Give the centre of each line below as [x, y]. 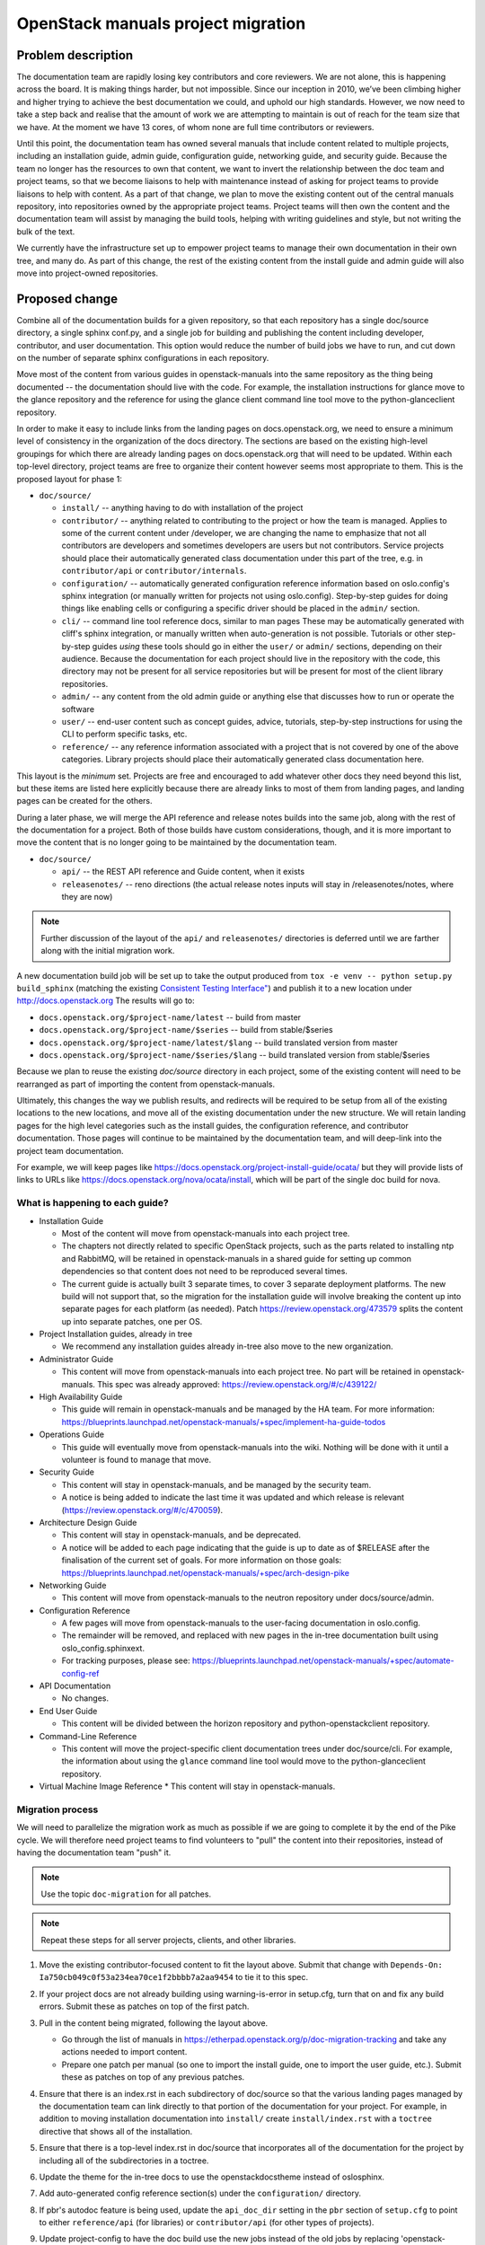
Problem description [75, 55]
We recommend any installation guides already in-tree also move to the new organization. [228, 1346]
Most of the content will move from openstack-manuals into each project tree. [206, 1233]
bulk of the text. [46, 231]
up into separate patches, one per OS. [132, 1321]
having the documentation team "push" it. [94, 1853]
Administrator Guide [76, 1359]
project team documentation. [70, 1150]
